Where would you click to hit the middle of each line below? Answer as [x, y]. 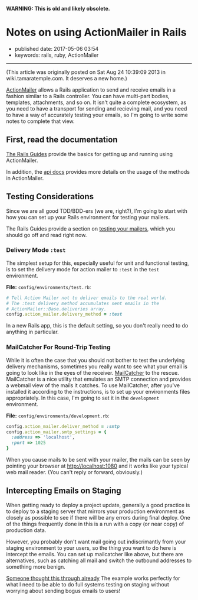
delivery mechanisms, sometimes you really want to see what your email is [97, 367]
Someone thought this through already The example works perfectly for [93, 578]
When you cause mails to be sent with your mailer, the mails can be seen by [98, 460]
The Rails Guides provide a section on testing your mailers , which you [91, 228]
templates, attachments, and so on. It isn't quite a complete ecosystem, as [96, 102]
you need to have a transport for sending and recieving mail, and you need [97, 108]
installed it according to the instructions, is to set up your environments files [98, 391]
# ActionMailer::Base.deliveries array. [57, 309]
